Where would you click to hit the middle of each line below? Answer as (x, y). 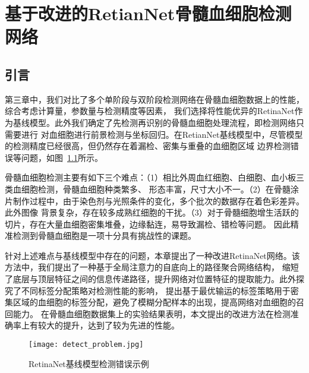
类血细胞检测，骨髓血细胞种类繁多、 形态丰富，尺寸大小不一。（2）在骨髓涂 (152, 189)
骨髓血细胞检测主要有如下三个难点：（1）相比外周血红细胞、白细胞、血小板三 (154, 177)
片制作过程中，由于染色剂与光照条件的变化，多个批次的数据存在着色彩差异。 (154, 200)
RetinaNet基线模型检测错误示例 (89, 363)
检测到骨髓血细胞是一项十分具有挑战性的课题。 (104, 236)
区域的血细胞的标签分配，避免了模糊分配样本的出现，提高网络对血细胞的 (154, 302)
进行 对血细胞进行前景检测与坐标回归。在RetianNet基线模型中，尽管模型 (162, 134)
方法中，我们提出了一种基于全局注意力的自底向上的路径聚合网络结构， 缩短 (152, 267)
